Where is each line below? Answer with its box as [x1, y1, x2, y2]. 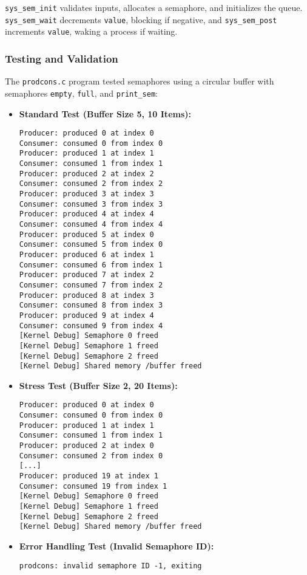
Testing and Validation [5, 50, 118, 66]
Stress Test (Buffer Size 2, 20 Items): [19, 379, 178, 391]
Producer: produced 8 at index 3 [19, 291, 154, 300]
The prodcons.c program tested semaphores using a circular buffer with [5, 75, 274, 88]
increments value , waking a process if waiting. [5, 25, 178, 38]
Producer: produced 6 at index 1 [19, 250, 154, 259]
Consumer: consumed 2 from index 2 [19, 179, 163, 188]
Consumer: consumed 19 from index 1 [19, 481, 167, 491]
